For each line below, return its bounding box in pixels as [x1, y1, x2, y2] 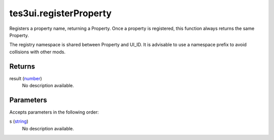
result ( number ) [9, 75, 43, 81]
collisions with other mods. [9, 49, 66, 55]
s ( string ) [9, 118, 29, 124]
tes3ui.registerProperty [9, 8, 112, 19]
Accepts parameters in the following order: [9, 109, 99, 115]
